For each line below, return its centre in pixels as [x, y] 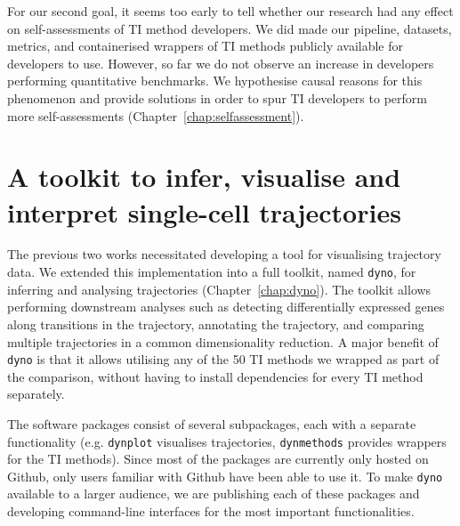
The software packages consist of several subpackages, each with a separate [212, 423]
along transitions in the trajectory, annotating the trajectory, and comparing [216, 324]
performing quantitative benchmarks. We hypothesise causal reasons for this [215, 81]
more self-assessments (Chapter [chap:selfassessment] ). [156, 115]
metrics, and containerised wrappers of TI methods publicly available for [206, 46]
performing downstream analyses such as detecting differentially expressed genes [226, 307]
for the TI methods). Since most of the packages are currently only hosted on [218, 459]
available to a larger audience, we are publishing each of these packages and [214, 494]
